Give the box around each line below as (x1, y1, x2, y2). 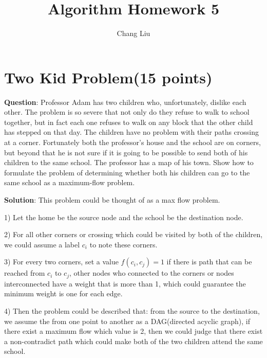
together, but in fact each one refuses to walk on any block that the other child (4, 116, 253, 127)
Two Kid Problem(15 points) (4, 66, 213, 87)
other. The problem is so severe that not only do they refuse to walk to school (4, 106, 250, 117)
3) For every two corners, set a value (4, 256, 119, 267)
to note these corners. (89, 239, 158, 249)
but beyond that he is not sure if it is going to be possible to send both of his (4, 147, 248, 157)
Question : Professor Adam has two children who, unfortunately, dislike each (4, 96, 246, 107)
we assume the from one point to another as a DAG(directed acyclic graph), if (4, 315, 250, 326)
